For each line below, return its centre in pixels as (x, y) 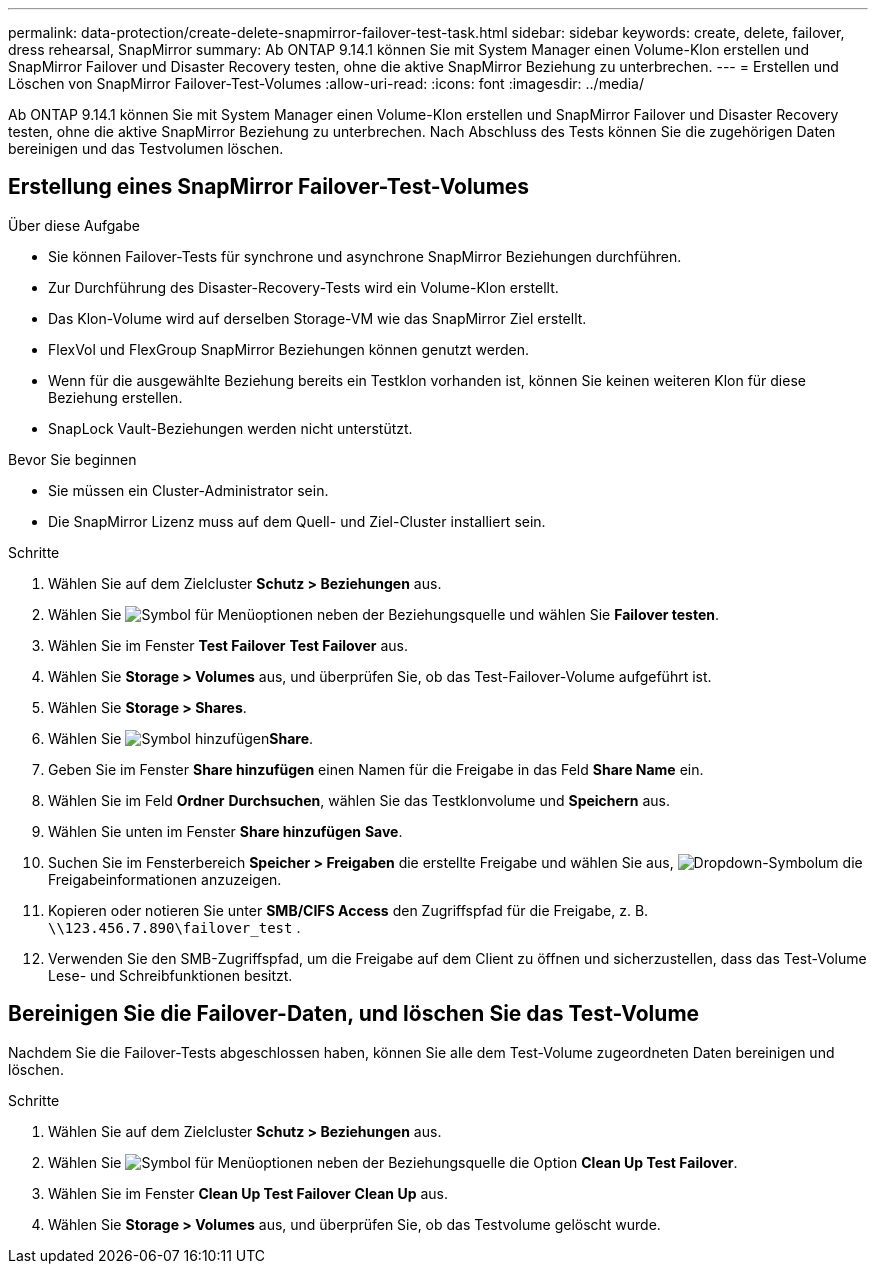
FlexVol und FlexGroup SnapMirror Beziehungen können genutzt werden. (288, 349)
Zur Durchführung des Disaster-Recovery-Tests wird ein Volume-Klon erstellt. (303, 287)
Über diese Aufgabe (74, 225)
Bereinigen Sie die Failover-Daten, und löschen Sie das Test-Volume (354, 1014)
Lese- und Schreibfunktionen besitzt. (170, 975)
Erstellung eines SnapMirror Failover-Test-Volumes (269, 187)
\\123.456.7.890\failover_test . (174, 927)
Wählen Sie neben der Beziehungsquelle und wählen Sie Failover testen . (383, 614)
